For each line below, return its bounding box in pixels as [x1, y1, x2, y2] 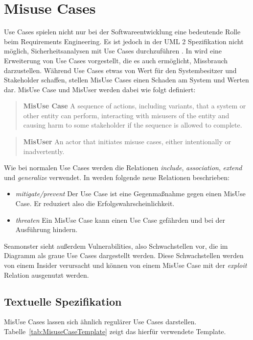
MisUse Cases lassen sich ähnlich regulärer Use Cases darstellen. [4, 316, 197, 327]
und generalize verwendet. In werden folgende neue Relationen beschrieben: [4, 172, 230, 182]
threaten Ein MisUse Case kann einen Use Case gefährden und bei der [15, 214, 226, 225]
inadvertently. [23, 146, 65, 156]
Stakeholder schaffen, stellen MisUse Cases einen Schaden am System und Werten [4, 75, 249, 85]
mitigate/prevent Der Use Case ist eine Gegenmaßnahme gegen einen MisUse [15, 188, 246, 199]
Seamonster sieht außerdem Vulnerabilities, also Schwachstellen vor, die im [4, 240, 228, 251]
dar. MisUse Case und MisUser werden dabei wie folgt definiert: [4, 84, 196, 94]
